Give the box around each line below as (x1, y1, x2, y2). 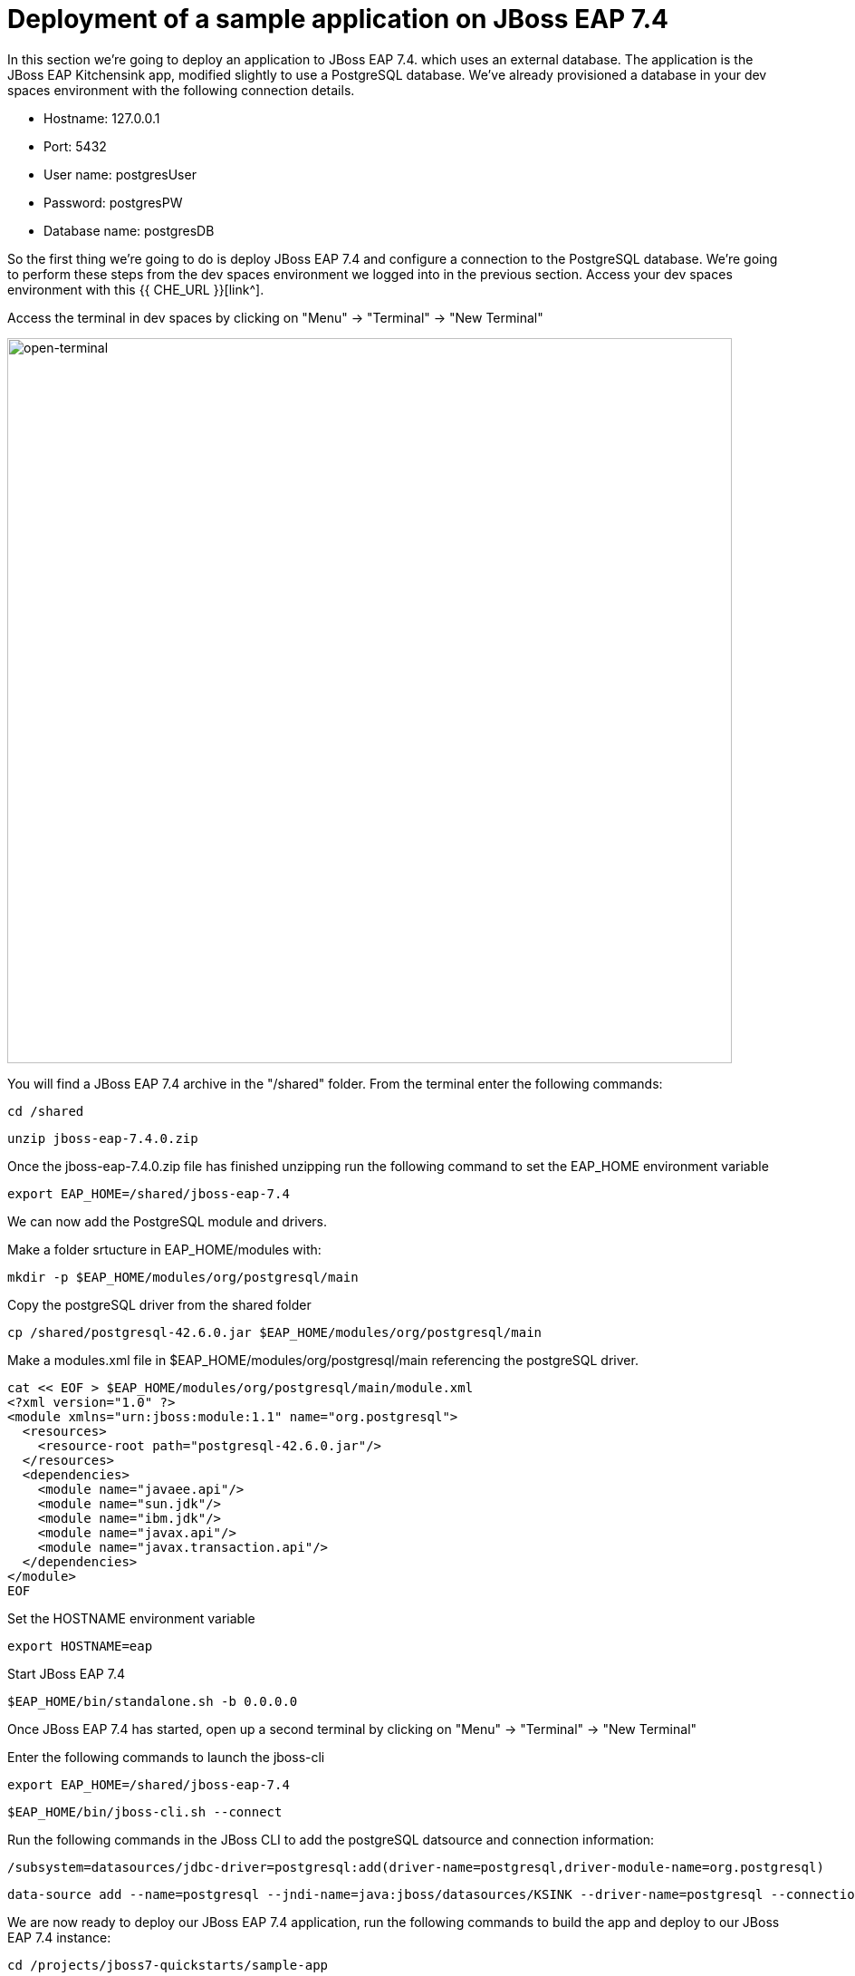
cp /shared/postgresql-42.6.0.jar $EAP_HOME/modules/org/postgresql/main (7, 1324, 543, 1340)
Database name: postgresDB (43, 222, 215, 238)
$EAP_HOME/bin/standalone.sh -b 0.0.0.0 (7, 1693, 298, 1709)
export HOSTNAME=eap (7, 1638, 153, 1653)
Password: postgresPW (43, 194, 183, 210)
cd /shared (7, 1103, 84, 1119)
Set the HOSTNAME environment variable (7, 1610, 255, 1626)
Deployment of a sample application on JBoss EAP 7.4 (7, 4, 668, 34)
